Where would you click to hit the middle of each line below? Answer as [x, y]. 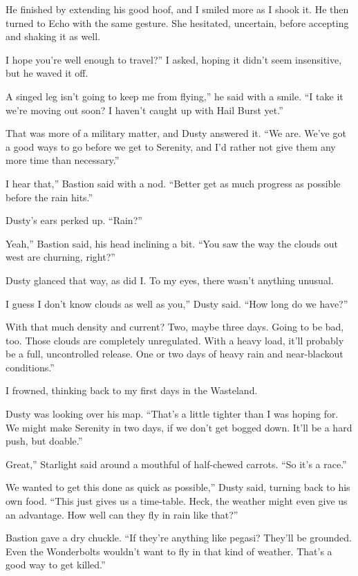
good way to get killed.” [56, 565]
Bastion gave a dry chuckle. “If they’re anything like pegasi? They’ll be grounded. [179, 538]
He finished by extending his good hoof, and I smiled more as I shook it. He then [177, 9]
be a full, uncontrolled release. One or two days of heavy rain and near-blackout [175, 354]
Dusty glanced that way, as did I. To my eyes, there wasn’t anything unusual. [170, 280]
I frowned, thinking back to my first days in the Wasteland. [132, 390]
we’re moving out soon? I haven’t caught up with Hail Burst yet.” [144, 110]
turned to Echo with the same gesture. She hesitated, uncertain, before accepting [177, 22]
